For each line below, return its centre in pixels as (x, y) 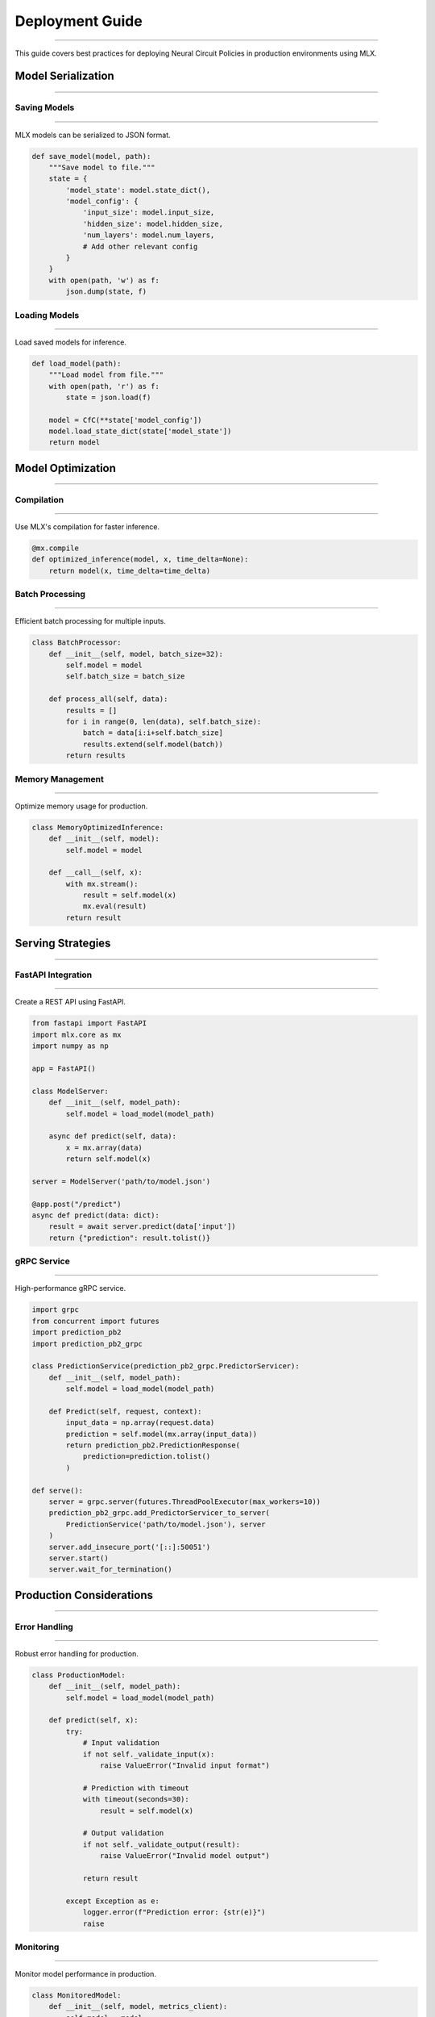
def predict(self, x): (93, 1720)
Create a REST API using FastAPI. (70, 1002)
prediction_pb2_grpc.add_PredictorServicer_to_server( (159, 1513)
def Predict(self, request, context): (125, 1411)
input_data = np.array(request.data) (140, 1423)
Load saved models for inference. (70, 342)
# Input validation (121, 1743)
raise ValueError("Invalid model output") (184, 1856)
